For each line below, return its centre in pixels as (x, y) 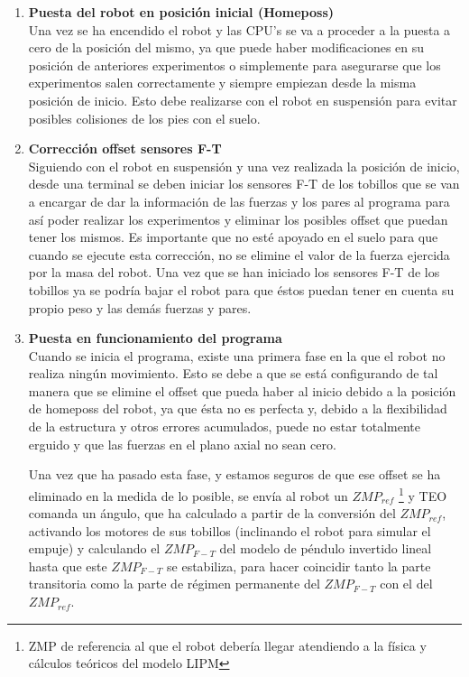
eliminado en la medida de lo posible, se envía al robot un (188, 495)
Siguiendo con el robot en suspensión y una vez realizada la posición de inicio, (244, 166)
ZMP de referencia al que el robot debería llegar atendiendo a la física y (227, 645)
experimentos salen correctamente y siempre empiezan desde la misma (222, 83)
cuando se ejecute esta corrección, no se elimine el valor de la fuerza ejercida (239, 254)
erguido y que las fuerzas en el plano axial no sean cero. (182, 444)
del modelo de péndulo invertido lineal (326, 548)
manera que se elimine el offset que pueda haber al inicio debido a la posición (242, 390)
